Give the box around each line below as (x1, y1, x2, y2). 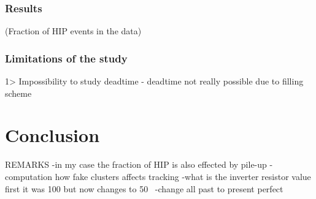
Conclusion (5, 122, 100, 148)
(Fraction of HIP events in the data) (5, 24, 142, 37)
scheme (5, 86, 32, 99)
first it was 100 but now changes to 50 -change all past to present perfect (5, 182, 283, 195)
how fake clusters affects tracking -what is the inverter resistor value (55, 170, 311, 182)
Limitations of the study (5, 50, 128, 66)
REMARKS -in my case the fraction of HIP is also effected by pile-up (5, 158, 267, 171)
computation (5, 170, 53, 182)
